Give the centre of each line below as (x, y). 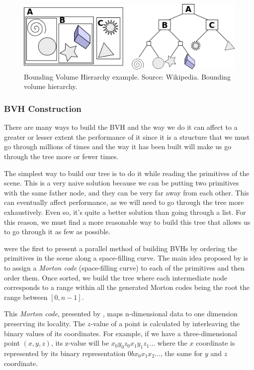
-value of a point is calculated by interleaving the (165, 323)
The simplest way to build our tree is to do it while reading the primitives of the (127, 173)
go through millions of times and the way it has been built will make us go (118, 146)
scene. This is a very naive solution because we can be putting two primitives (122, 183)
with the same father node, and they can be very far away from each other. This (127, 192)
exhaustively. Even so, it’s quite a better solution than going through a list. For (125, 212)
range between (26, 297)
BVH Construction (43, 108)
